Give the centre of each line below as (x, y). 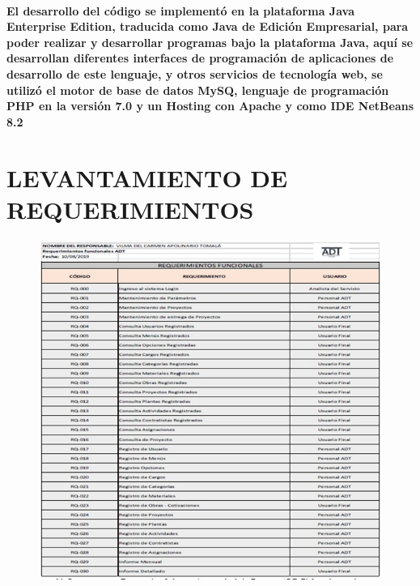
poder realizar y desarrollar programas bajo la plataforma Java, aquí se (210, 42)
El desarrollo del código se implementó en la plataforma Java (180, 10)
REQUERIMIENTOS (130, 209)
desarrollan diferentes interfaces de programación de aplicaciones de (200, 58)
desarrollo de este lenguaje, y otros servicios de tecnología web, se (195, 73)
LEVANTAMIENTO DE (147, 177)
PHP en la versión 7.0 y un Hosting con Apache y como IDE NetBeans (210, 106)
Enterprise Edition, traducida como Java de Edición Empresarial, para (208, 26)
